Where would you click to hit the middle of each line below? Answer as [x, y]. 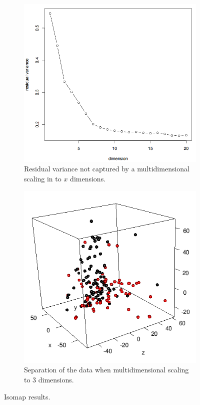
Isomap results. [27, 396]
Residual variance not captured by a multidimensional [107, 169]
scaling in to [43, 178]
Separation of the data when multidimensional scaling [106, 370]
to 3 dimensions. [49, 379]
